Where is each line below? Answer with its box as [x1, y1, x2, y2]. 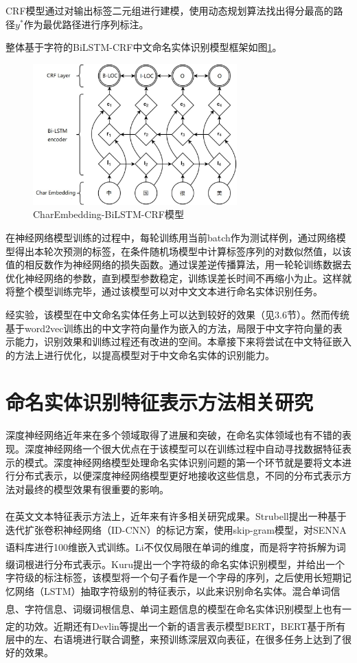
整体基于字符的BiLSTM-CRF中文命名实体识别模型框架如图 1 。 [5, 40, 282, 54]
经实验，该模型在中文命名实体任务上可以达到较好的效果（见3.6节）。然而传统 [5, 307, 349, 321]
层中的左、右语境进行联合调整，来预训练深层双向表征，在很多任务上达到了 [5, 631, 342, 646]
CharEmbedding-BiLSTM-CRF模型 [33, 207, 184, 221]
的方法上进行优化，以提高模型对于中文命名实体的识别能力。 [5, 347, 275, 362]
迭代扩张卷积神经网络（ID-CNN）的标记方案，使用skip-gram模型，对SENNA [5, 522, 347, 536]
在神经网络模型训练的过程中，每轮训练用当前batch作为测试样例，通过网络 [5, 230, 336, 244]
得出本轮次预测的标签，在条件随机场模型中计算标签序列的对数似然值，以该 [14, 243, 352, 258]
